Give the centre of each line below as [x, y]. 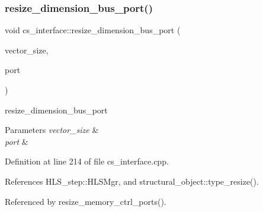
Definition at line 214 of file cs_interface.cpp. [87, 161]
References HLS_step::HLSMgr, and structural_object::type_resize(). [132, 181]
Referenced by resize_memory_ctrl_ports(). [86, 201]
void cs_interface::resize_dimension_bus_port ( [93, 30]
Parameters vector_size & [52, 130]
